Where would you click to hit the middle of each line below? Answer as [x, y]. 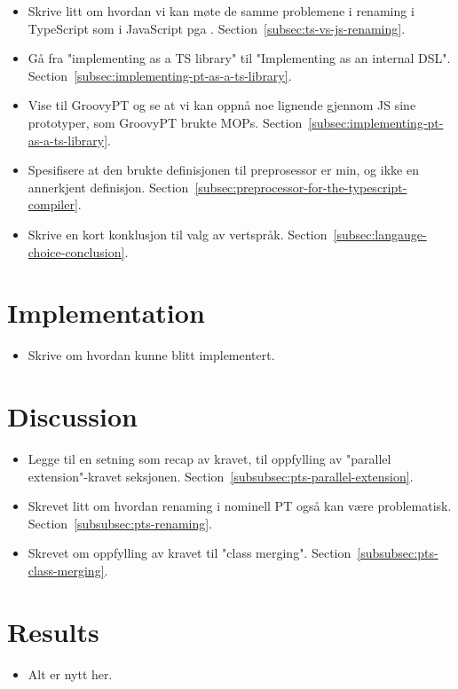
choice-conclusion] [76, 251]
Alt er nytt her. [70, 673]
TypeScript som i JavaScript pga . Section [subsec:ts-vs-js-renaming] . [217, 28]
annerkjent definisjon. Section [108, 187]
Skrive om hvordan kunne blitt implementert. [151, 355]
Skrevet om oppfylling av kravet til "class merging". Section [190, 553]
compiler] [53, 204]
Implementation [106, 313]
